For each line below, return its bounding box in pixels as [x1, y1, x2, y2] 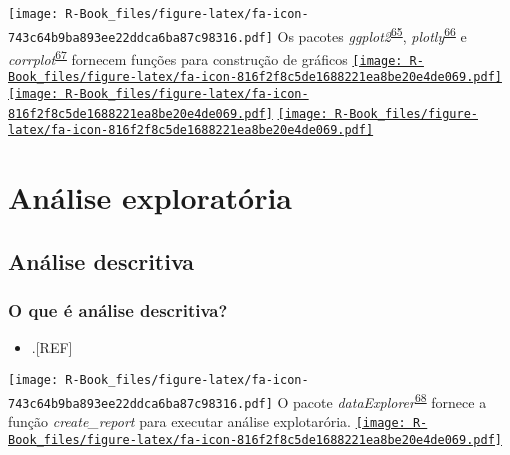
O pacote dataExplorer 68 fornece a [277, 388, 487, 412]
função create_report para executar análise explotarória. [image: [8, 410, 406, 431]
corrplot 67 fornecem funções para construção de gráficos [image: [8, 45, 403, 69]
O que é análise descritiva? [8, 297, 228, 322]
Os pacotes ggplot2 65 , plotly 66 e [277, 22, 467, 46]
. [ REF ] [31, 337, 73, 358]
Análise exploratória [8, 177, 293, 218]
